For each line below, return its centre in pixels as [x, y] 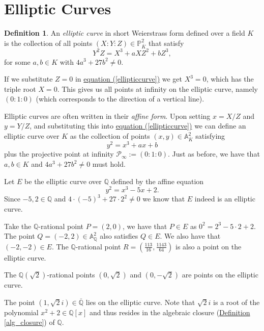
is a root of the [237, 302]
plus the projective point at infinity [59, 154]
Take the [18, 226]
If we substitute [28, 79]
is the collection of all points [48, 43]
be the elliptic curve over [63, 181]
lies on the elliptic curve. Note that [140, 302]
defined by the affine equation [157, 181]
